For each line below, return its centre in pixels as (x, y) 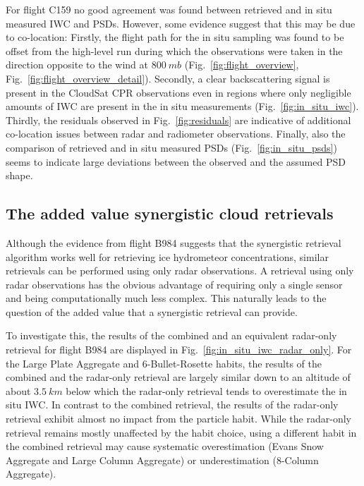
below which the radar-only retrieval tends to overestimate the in (206, 390)
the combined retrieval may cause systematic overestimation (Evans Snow (165, 446)
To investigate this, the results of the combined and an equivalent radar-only (171, 335)
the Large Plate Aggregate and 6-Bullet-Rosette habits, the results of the (164, 363)
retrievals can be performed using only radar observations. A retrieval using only (180, 271)
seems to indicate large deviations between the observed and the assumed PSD (176, 161)
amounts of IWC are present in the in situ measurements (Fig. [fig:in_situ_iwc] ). (182, 106)
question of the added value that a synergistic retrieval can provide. (152, 311)
